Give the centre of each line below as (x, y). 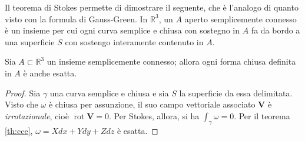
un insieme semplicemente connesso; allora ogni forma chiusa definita (171, 61)
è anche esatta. (50, 73)
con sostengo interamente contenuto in (134, 41)
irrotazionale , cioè (37, 115)
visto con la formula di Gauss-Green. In (76, 19)
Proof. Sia (23, 93)
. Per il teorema (262, 115)
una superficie (30, 41)
